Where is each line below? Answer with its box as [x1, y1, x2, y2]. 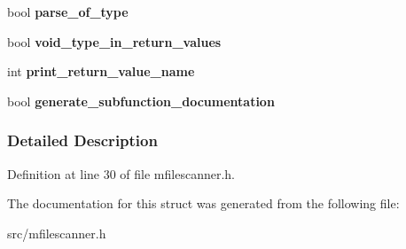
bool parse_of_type [7, 3, 129, 20]
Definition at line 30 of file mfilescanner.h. [7, 164, 235, 183]
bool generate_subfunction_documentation [7, 91, 275, 110]
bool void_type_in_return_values [7, 32, 222, 51]
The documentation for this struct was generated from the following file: [7, 194, 400, 213]
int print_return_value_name [7, 62, 195, 81]
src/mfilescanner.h [7, 223, 106, 242]
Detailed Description [7, 129, 158, 152]
